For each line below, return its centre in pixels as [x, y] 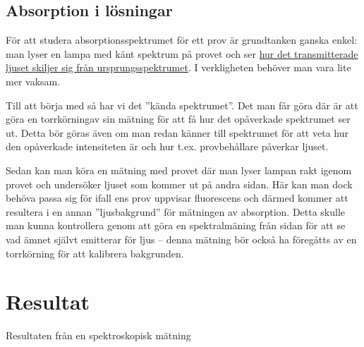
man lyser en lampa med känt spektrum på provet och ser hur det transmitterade [182, 53]
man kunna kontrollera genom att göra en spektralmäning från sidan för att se [176, 225]
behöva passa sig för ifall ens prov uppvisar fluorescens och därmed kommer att [177, 198]
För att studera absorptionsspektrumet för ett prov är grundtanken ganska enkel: [182, 40]
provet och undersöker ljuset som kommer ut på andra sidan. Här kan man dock [179, 184]
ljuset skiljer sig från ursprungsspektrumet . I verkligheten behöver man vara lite [178, 67]
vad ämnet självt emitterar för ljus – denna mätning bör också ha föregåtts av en [181, 239]
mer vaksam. [33, 81]
